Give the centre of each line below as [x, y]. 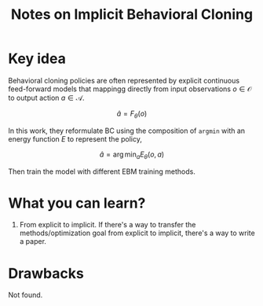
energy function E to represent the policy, [75, 138]
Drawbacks [46, 273]
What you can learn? [77, 203]
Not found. [26, 295]
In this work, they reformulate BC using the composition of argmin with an [127, 131]
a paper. [33, 241]
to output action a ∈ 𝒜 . [46, 98]
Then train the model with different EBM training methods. [102, 171]
